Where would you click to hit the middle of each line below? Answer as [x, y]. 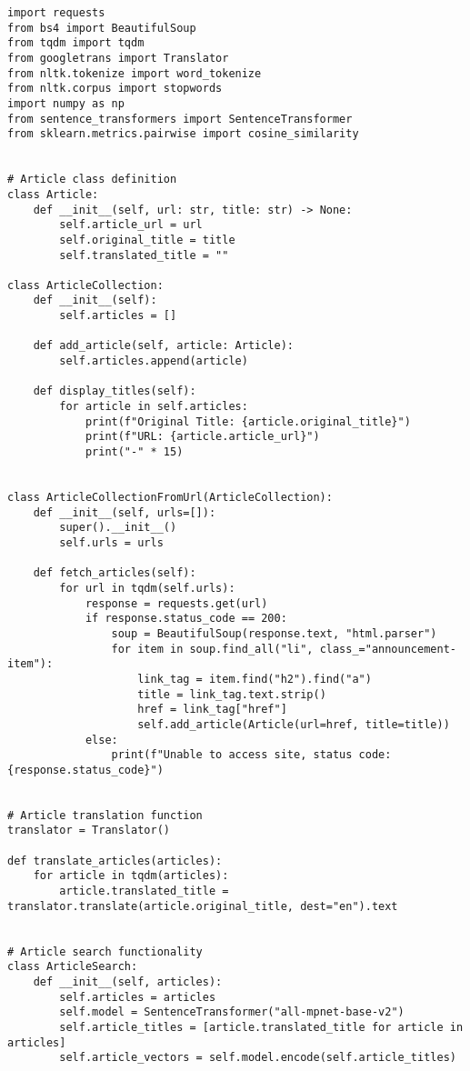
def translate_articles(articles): [115, 861]
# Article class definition [92, 180]
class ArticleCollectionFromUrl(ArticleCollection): [170, 497]
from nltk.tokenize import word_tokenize [135, 73]
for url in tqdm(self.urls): [147, 588]
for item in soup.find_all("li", [212, 649]
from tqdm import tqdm [76, 43]
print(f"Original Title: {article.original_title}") [248, 421]
